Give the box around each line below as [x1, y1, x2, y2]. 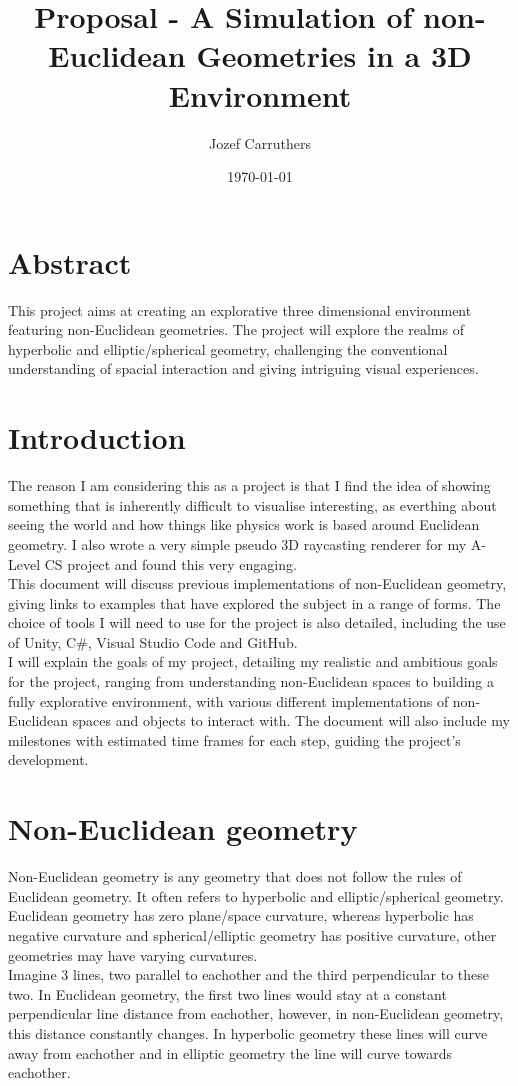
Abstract [8, 241, 132, 282]
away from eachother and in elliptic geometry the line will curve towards [8, 1042, 452, 1063]
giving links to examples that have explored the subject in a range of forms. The [8, 592, 501, 613]
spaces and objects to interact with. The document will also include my [72, 710, 510, 731]
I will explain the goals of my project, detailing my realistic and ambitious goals [8, 651, 498, 672]
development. [8, 749, 89, 770]
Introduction [8, 417, 186, 458]
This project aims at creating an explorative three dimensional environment [8, 299, 472, 320]
